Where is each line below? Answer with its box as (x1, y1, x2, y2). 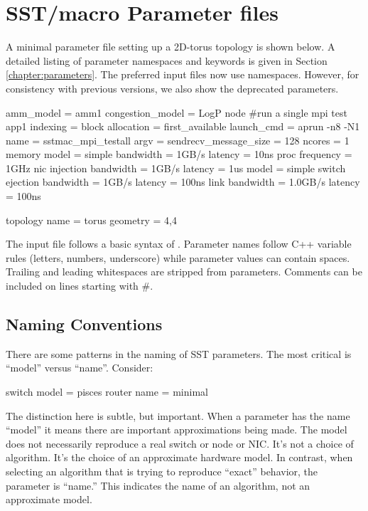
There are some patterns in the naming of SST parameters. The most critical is (6, 346, 352, 361)
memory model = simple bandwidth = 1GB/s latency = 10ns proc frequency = (6, 147, 352, 162)
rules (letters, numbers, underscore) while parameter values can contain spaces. (6, 250, 350, 265)
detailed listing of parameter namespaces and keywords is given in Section (6, 53, 328, 68)
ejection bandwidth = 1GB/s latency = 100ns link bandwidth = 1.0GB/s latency (6, 174, 360, 189)
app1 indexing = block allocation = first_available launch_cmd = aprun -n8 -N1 (6, 119, 360, 134)
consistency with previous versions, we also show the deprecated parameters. (6, 80, 339, 95)
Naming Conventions (6, 313, 163, 335)
